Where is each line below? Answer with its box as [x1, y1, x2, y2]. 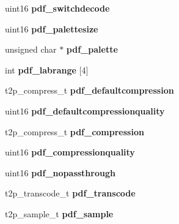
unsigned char [5, 43, 57, 56]
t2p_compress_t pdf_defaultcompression [5, 84, 174, 97]
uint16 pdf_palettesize [5, 22, 98, 35]
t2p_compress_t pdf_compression [5, 125, 144, 138]
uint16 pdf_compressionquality [5, 146, 135, 159]
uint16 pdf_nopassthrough [5, 166, 115, 179]
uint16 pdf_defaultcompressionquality [5, 104, 165, 117]
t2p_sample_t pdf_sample [5, 207, 114, 220]
